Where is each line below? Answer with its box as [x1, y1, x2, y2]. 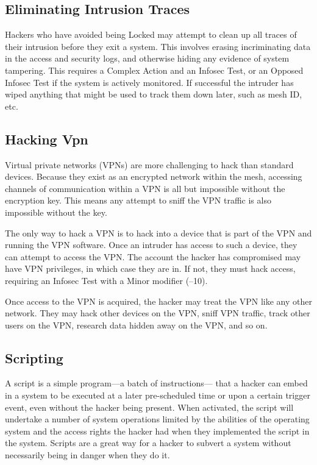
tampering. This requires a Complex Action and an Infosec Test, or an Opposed [5, 63, 304, 76]
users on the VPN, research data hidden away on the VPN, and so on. [5, 318, 268, 331]
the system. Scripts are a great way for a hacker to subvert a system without [5, 436, 291, 449]
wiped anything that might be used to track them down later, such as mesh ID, [5, 88, 302, 101]
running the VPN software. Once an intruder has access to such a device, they [5, 238, 297, 251]
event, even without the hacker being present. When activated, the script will [5, 400, 294, 413]
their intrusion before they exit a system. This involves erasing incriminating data [5, 40, 311, 52]
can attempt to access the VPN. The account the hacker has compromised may [5, 250, 301, 263]
